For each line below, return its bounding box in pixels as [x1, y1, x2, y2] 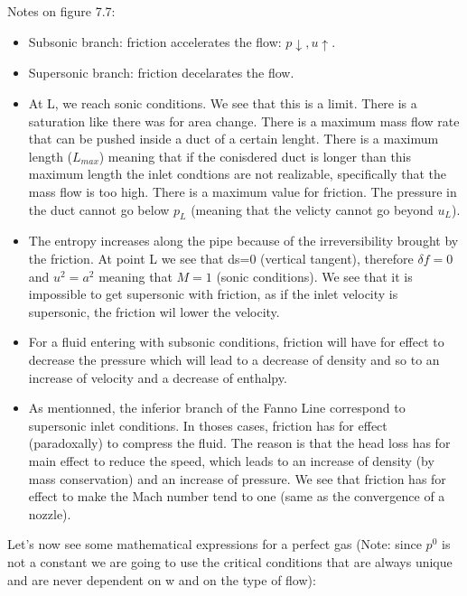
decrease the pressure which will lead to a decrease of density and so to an [28, 350, 440, 368]
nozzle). [28, 504, 71, 523]
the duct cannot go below [28, 200, 170, 219]
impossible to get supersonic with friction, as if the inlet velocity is [28, 284, 398, 303]
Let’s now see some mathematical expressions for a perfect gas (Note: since [7, 535, 422, 554]
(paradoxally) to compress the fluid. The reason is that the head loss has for [28, 433, 451, 452]
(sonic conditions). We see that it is [216, 266, 413, 285]
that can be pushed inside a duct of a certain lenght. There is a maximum [28, 129, 439, 148]
